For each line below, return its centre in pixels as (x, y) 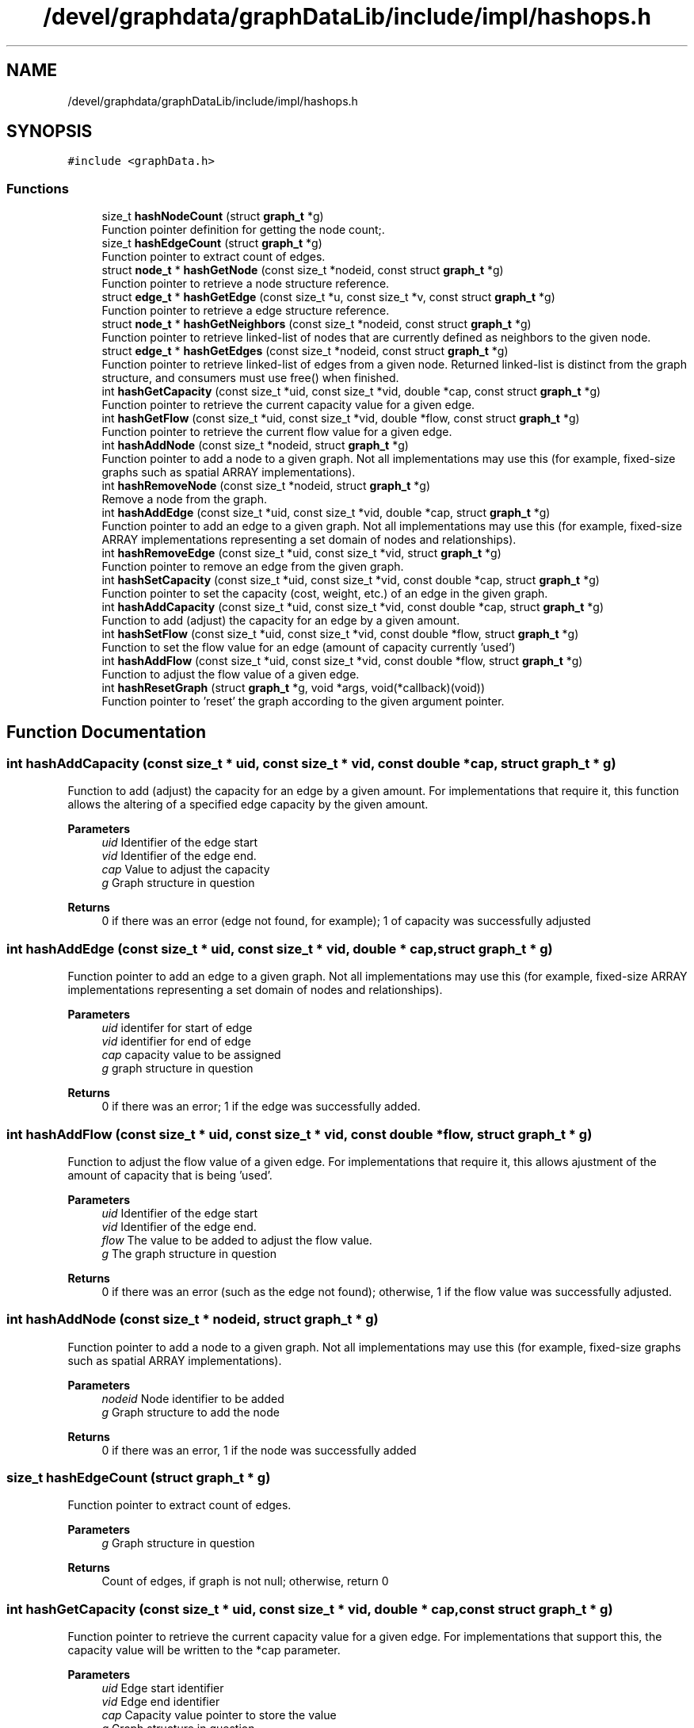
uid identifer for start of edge (177, 1028)
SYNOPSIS (50, 132)
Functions (38, 188)
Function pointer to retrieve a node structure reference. (246, 284)
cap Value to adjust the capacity (186, 870)
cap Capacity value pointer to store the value (219, 1715)
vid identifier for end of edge (176, 1042)
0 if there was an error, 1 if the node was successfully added (259, 1450)
